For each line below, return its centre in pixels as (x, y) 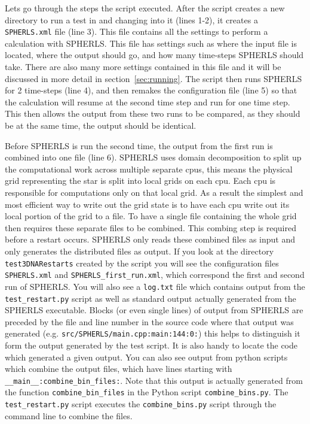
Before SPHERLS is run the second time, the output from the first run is (139, 145)
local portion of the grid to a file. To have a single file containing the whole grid (151, 216)
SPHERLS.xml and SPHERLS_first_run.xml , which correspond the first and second (155, 275)
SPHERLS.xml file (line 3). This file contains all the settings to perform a (136, 31)
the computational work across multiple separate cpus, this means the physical (149, 169)
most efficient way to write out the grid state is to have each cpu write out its (147, 204)
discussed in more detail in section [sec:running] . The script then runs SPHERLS (154, 78)
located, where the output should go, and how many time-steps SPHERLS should (154, 55)
